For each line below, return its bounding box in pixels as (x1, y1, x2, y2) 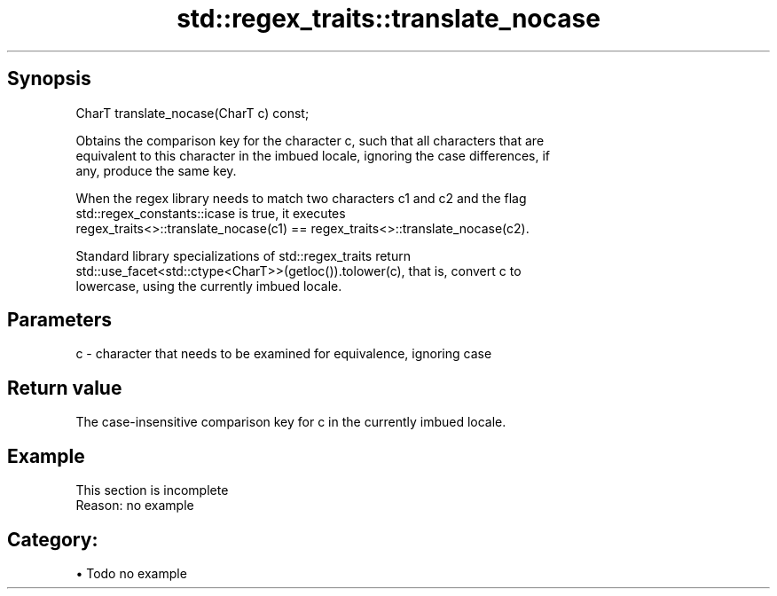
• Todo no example (75, 565, 187, 581)
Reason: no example (75, 498, 194, 514)
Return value (7, 376, 122, 399)
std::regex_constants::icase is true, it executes (75, 205, 346, 221)
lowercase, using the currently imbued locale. (75, 278, 342, 294)
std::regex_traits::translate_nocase (177, 4, 600, 34)
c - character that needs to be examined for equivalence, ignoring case (75, 346, 492, 362)
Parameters (7, 309, 112, 332)
